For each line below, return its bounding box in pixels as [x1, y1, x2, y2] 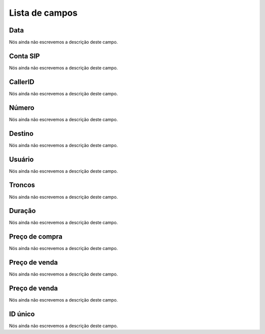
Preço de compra [9, 233, 63, 241]
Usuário [9, 155, 34, 163]
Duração [9, 207, 36, 215]
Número [9, 103, 34, 112]
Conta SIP [9, 52, 40, 60]
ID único [9, 310, 35, 318]
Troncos [9, 181, 35, 189]
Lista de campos [9, 7, 78, 18]
